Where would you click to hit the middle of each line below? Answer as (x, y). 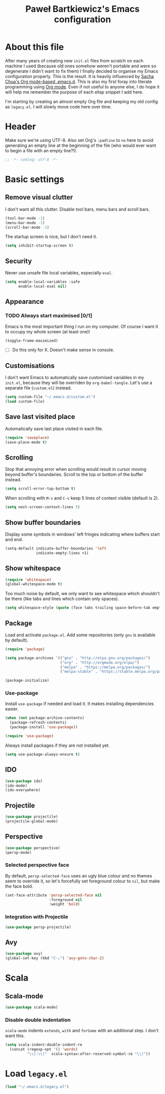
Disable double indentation (38, 1020)
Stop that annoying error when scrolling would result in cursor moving (76, 469)
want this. (15, 1036)
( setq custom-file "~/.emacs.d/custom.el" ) (50, 397)
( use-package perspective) (33, 848)
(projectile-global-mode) (31, 821)
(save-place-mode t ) (26, 442)
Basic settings (35, 179)
